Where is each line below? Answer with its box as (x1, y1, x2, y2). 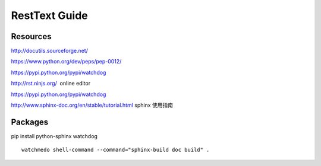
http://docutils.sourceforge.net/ (11, 47, 89, 55)
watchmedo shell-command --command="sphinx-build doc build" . (21, 146, 210, 154)
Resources (11, 31, 52, 41)
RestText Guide (11, 9, 89, 22)
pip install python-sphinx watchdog (11, 132, 98, 139)
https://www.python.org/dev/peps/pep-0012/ (11, 58, 122, 65)
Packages (11, 117, 49, 127)
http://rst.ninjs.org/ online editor (11, 80, 91, 87)
